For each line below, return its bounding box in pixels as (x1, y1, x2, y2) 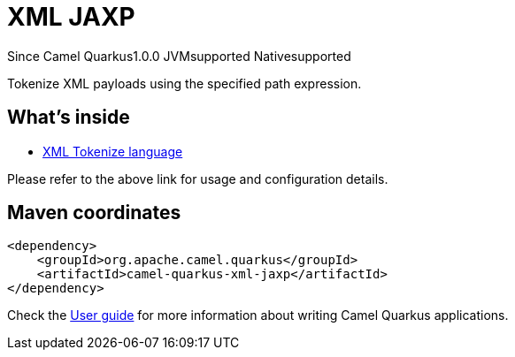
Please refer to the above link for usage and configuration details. (7, 171, 388, 186)
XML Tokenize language (42, 143, 183, 159)
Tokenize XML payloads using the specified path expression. (7, 75, 362, 91)
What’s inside (7, 106, 130, 129)
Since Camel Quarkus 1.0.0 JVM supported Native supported (7, 48, 351, 64)
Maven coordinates (7, 201, 181, 224)
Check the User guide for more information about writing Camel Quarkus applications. (7, 308, 509, 323)
